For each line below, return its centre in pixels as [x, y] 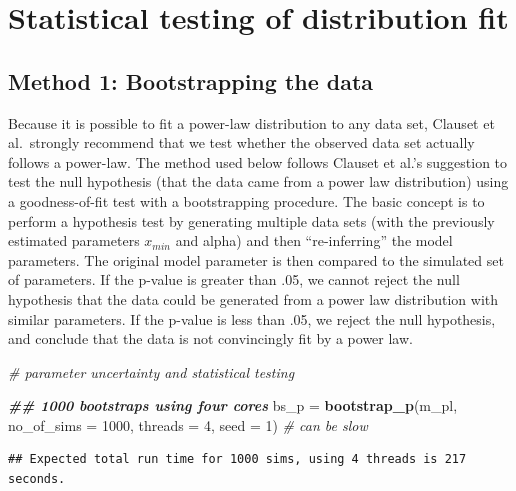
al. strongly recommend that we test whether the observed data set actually [241, 142]
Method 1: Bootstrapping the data [191, 80]
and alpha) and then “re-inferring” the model [314, 240]
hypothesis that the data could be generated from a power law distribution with [253, 298]
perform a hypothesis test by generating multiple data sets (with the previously [251, 220]
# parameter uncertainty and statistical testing [151, 371]
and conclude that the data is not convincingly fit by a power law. [210, 338]
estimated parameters [74, 240]
